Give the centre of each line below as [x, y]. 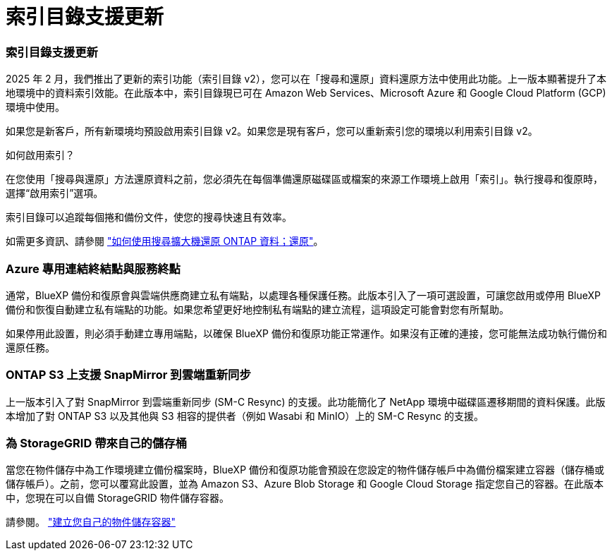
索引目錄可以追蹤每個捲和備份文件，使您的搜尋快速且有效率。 [149, 217]
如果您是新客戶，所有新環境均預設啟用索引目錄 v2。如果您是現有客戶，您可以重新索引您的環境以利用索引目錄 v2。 [272, 131]
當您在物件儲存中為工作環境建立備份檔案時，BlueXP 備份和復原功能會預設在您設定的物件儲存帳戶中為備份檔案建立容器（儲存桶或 [305, 470]
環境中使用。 [35, 107]
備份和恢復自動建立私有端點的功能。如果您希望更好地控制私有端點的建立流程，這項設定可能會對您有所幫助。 [257, 309]
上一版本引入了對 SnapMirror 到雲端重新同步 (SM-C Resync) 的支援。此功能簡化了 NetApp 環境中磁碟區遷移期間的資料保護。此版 [306, 401]
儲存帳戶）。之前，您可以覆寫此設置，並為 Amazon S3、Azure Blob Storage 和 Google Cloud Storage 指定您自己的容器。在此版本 [305, 484]
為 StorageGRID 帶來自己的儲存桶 [97, 443]
